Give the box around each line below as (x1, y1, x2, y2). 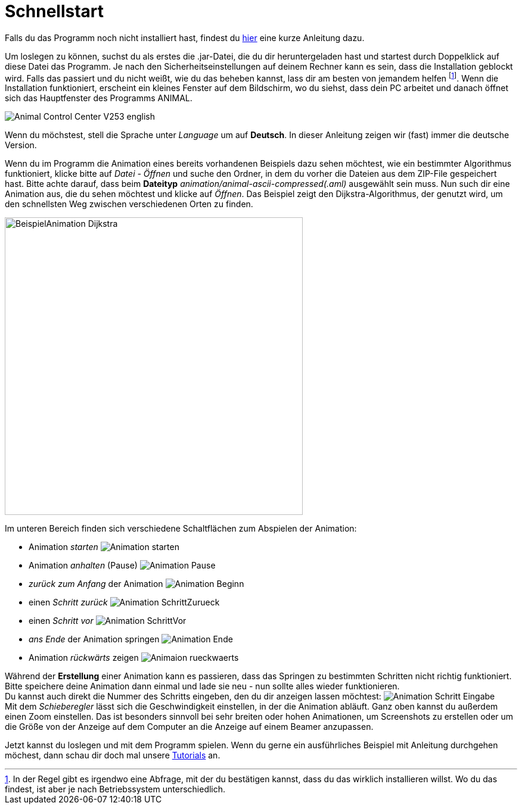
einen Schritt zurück (29, 597, 108, 608)
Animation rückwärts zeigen (29, 652, 139, 663)
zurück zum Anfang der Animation (29, 579, 163, 589)
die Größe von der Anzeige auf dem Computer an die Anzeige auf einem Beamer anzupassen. (5, 721, 374, 732)
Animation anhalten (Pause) (29, 560, 138, 571)
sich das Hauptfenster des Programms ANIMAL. (5, 93, 192, 104)
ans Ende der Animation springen (29, 634, 160, 645)
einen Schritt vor (29, 616, 94, 626)
